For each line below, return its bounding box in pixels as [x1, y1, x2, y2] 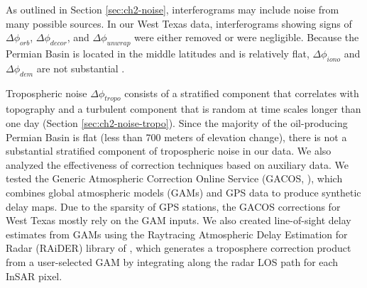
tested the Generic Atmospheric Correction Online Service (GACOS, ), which [6, 171, 343, 186]
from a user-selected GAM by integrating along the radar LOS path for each [6, 254, 339, 269]
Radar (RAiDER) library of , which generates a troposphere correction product [6, 240, 351, 255]
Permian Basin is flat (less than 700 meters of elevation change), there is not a [6, 129, 347, 144]
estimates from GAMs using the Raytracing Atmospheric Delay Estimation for [6, 226, 348, 241]
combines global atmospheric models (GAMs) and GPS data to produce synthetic [6, 184, 361, 199]
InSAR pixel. [6, 268, 62, 283]
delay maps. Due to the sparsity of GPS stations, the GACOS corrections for [6, 199, 341, 214]
